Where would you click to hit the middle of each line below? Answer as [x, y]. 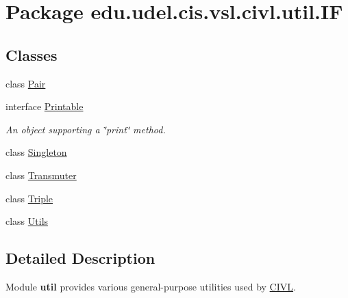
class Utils [27, 221]
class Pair [26, 83]
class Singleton [36, 152]
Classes [32, 54]
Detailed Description [80, 258]
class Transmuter [41, 175]
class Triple [29, 198]
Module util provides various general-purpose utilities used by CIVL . [151, 286]
